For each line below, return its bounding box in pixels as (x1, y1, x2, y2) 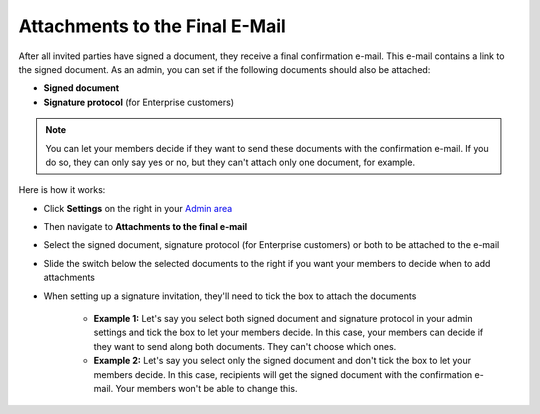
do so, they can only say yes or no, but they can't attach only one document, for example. (45, 156, 415, 168)
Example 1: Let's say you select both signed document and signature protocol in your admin (93, 313, 473, 325)
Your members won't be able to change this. (115, 382, 298, 394)
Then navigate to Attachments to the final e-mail (43, 221, 248, 233)
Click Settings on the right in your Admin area (43, 202, 233, 214)
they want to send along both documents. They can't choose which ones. (93, 340, 397, 352)
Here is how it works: (18, 184, 106, 196)
